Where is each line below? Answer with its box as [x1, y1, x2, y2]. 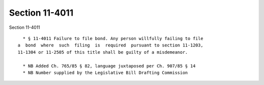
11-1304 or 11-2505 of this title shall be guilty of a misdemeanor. [18, 49, 188, 55]
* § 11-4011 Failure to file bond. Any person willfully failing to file [22, 36, 203, 41]
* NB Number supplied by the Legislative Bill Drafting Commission [22, 70, 188, 75]
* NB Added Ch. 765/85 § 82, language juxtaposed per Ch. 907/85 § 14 [22, 63, 196, 68]
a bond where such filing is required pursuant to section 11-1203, [18, 42, 203, 48]
